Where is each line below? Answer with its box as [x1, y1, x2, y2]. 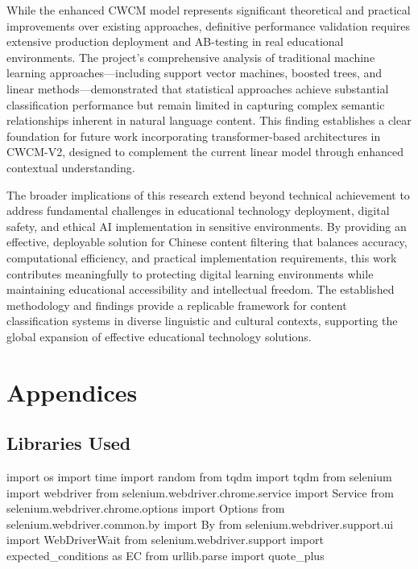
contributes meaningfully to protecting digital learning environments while [6, 265, 374, 282]
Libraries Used [6, 431, 131, 456]
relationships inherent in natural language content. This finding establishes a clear [6, 112, 412, 129]
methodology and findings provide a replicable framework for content [6, 296, 347, 313]
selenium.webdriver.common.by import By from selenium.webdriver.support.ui [6, 515, 394, 532]
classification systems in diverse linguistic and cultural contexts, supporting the [6, 312, 398, 329]
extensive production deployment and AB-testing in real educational [6, 33, 344, 50]
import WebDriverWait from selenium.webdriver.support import [6, 531, 324, 548]
